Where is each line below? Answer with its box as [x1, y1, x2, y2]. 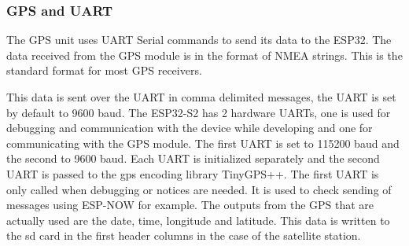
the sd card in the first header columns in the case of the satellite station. [6, 227, 361, 244]
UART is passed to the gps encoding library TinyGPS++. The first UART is [6, 165, 379, 182]
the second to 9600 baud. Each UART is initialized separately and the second [6, 150, 380, 167]
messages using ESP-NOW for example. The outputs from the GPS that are [6, 196, 374, 213]
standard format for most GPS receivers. [6, 62, 202, 79]
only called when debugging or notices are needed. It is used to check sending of [6, 181, 392, 197]
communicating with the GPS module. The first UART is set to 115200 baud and [6, 134, 400, 151]
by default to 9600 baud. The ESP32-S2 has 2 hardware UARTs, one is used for [6, 104, 391, 120]
